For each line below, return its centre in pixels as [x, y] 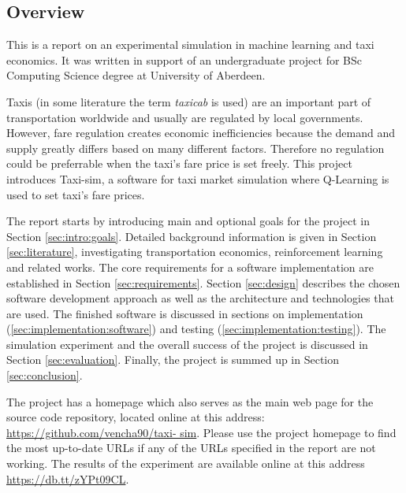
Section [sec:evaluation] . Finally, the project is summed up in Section [173, 360]
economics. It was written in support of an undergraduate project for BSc [184, 59]
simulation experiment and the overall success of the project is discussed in [187, 344]
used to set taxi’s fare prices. [76, 194]
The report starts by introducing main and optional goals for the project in [188, 221]
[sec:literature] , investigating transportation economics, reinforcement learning [195, 252]
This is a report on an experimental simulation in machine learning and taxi [190, 44]
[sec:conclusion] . [45, 375]
